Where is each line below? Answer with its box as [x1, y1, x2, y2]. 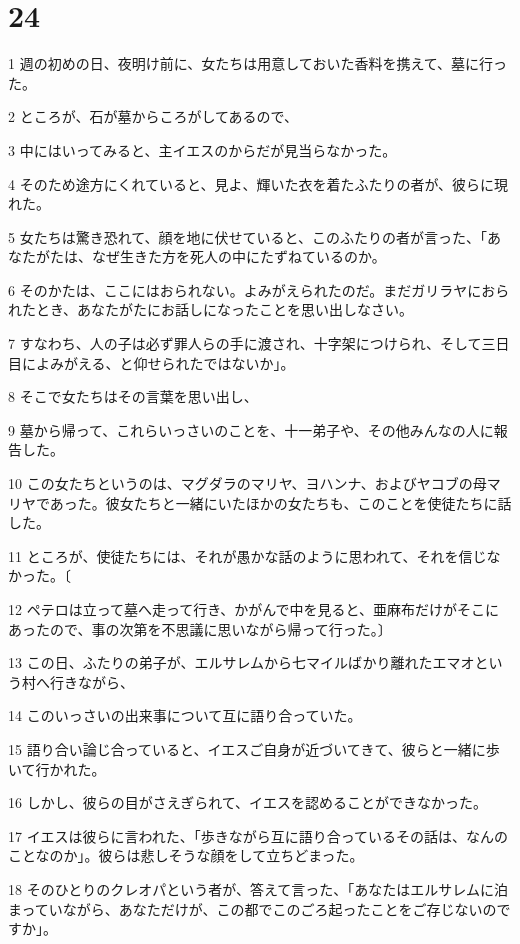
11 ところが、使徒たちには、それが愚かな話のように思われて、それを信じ [8, 545, 487, 566]
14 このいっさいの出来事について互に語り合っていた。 [8, 705, 362, 726]
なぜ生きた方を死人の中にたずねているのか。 [91, 246, 386, 267]
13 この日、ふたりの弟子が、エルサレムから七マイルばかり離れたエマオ [8, 652, 475, 673]
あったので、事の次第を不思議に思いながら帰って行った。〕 [8, 618, 392, 639]
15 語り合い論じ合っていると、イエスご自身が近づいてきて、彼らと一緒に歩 [8, 738, 500, 759]
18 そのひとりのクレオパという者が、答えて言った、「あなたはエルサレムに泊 [8, 878, 508, 899]
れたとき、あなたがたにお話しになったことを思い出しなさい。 [8, 299, 414, 320]
